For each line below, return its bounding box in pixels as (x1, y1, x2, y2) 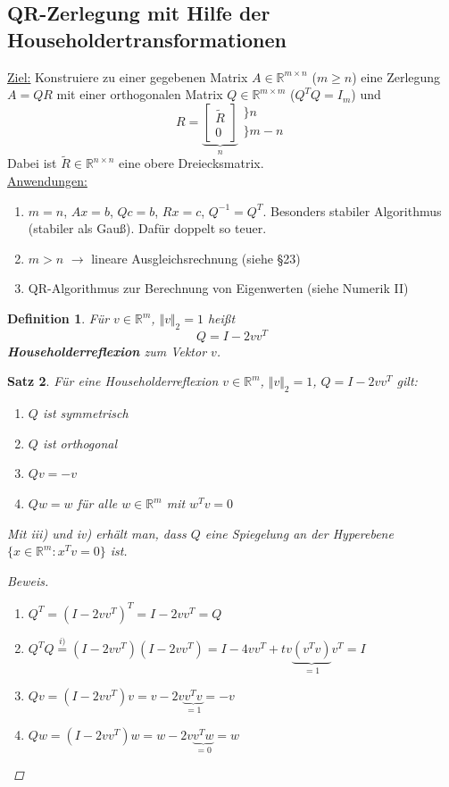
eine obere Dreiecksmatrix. (119, 154, 264, 172)
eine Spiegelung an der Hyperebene (204, 523, 394, 542)
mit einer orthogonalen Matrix (56, 85, 223, 104)
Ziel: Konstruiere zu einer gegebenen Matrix (7, 67, 248, 86)
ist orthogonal (42, 433, 118, 452)
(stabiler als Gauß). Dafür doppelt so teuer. (28, 219, 267, 238)
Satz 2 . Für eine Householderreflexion (7, 372, 219, 390)
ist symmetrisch (42, 404, 129, 423)
